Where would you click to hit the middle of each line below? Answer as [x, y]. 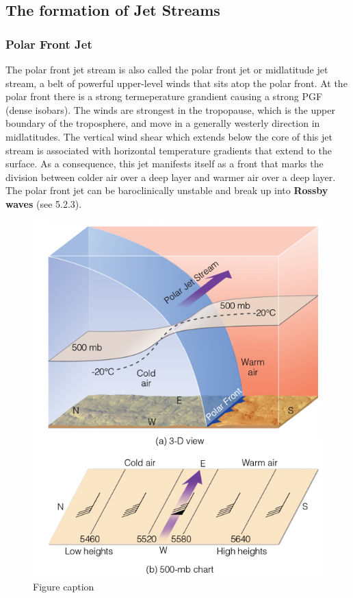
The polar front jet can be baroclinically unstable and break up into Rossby [167, 190]
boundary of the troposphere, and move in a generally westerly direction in [163, 123]
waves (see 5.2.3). [44, 203]
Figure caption [64, 586]
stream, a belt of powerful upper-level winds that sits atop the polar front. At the [176, 83]
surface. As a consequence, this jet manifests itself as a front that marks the [165, 164]
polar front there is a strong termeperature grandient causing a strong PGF [164, 96]
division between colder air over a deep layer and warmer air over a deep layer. [171, 177]
